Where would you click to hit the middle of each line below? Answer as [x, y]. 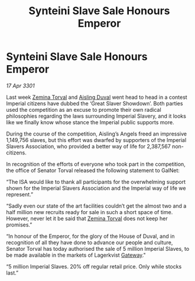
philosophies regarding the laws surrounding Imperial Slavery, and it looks [96, 116]
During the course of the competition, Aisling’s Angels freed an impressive [97, 134]
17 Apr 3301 [20, 85]
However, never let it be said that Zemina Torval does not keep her [87, 218]
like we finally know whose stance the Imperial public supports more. [90, 122]
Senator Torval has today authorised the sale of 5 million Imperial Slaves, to [98, 248]
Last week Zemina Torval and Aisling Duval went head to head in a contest [97, 97]
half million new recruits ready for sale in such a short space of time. [90, 212]
